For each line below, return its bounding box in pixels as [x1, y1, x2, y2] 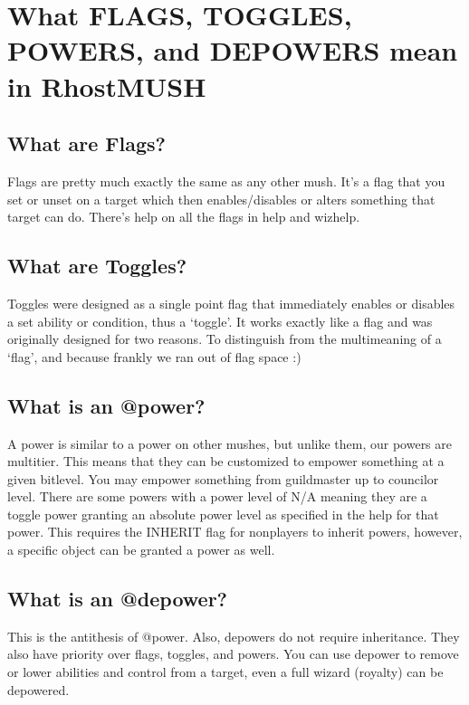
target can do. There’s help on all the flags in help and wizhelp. [7, 207, 360, 226]
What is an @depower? [7, 585, 227, 613]
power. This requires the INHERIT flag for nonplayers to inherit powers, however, [7, 522, 463, 541]
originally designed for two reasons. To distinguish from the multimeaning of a [7, 329, 442, 348]
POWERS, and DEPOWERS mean [7, 32, 458, 69]
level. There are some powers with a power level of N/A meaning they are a [7, 487, 427, 506]
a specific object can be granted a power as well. [7, 540, 275, 559]
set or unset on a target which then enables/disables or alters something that [7, 189, 435, 208]
